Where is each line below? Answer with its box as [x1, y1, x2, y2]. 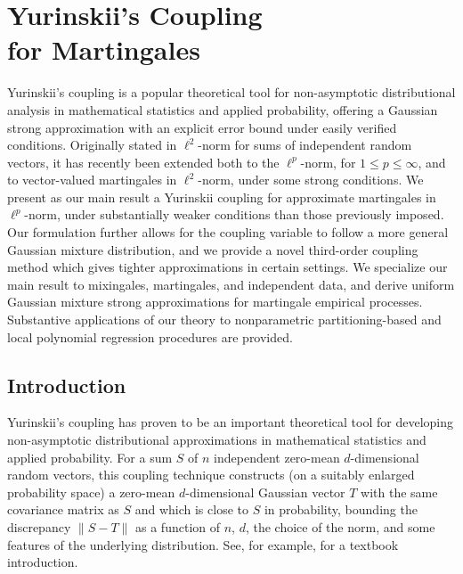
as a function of [135, 517, 220, 536]
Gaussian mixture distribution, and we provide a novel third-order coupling [7, 240, 418, 258]
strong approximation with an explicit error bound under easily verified [7, 118, 397, 136]
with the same [361, 482, 438, 501]
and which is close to [134, 500, 248, 519]
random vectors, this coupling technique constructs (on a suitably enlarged [7, 465, 415, 484]
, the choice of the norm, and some [245, 517, 435, 536]
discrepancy [7, 517, 71, 536]
